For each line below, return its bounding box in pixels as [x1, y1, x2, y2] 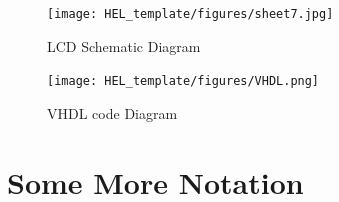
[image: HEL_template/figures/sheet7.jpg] [47, 7, 334, 21]
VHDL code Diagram [47, 102, 178, 123]
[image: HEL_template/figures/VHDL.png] [47, 74, 320, 89]
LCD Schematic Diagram [47, 35, 201, 56]
